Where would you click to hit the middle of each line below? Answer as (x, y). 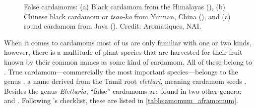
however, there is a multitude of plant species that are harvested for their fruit (123, 52)
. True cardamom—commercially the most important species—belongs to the (121, 71)
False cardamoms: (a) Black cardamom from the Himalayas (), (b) (125, 6)
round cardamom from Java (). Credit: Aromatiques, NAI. (113, 26)
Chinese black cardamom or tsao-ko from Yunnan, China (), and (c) (127, 16)
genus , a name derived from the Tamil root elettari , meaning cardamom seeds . (125, 81)
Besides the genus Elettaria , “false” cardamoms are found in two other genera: (123, 91)
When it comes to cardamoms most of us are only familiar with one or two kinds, (128, 42)
